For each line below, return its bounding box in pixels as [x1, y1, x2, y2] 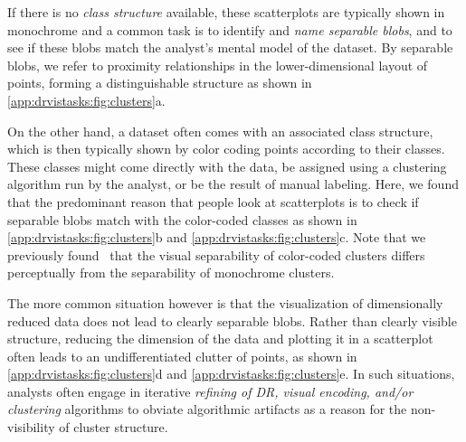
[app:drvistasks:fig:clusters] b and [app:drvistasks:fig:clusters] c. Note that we [7, 228, 426, 247]
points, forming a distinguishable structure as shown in [7, 73, 312, 92]
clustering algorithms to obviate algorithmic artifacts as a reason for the [7, 400, 407, 418]
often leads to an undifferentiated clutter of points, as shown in [7, 346, 357, 365]
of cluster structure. [59, 418, 168, 437]
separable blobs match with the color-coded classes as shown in [7, 210, 357, 229]
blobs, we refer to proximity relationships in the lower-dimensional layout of [7, 55, 428, 74]
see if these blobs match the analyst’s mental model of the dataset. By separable [7, 38, 453, 57]
